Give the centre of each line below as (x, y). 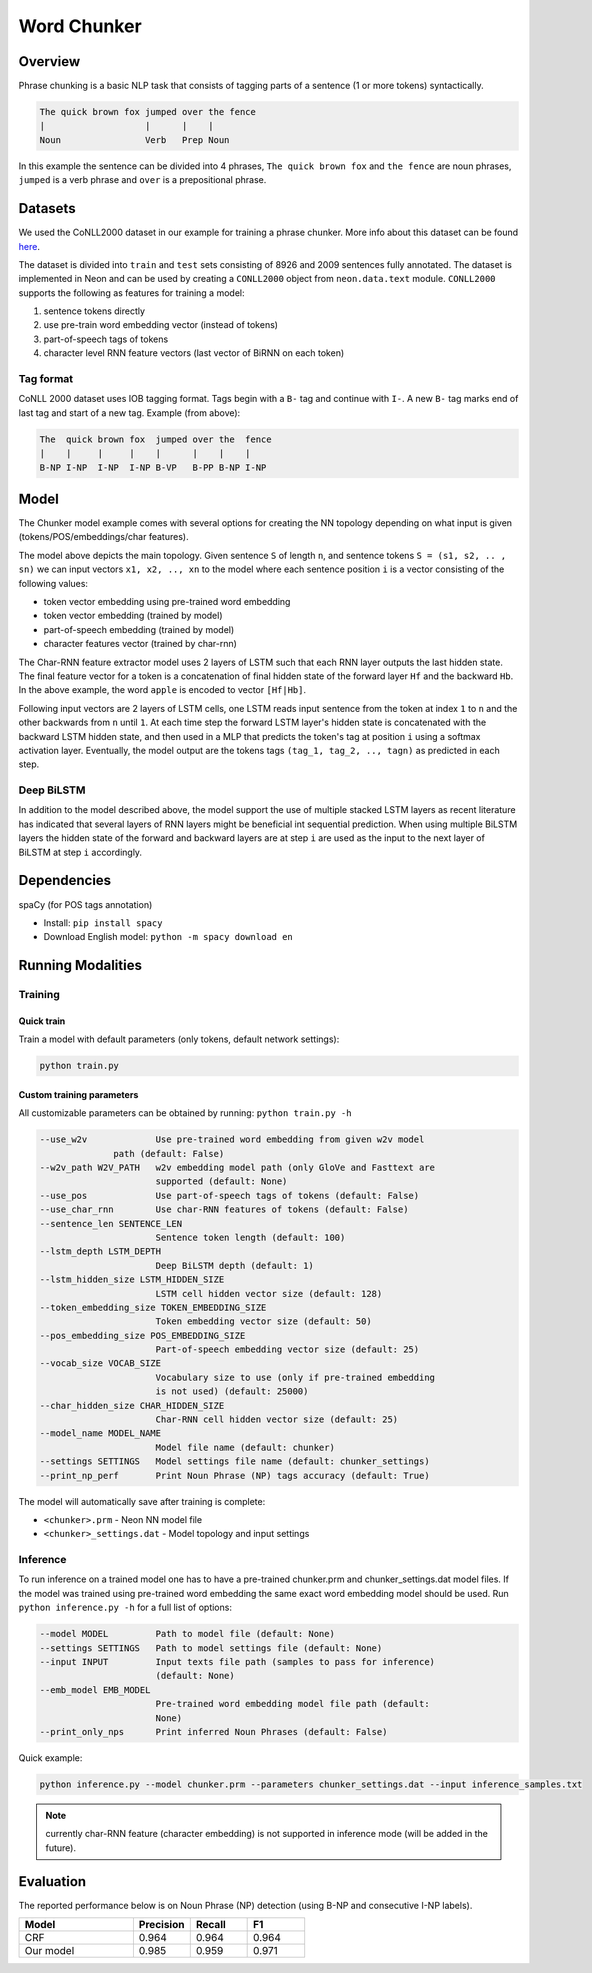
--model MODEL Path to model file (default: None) (187, 1634)
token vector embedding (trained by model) (133, 616)
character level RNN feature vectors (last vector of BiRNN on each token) (194, 353)
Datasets (47, 208)
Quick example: (50, 1757)
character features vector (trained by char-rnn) (140, 644)
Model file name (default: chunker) (245, 1447)
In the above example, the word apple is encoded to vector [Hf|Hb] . (162, 690)
